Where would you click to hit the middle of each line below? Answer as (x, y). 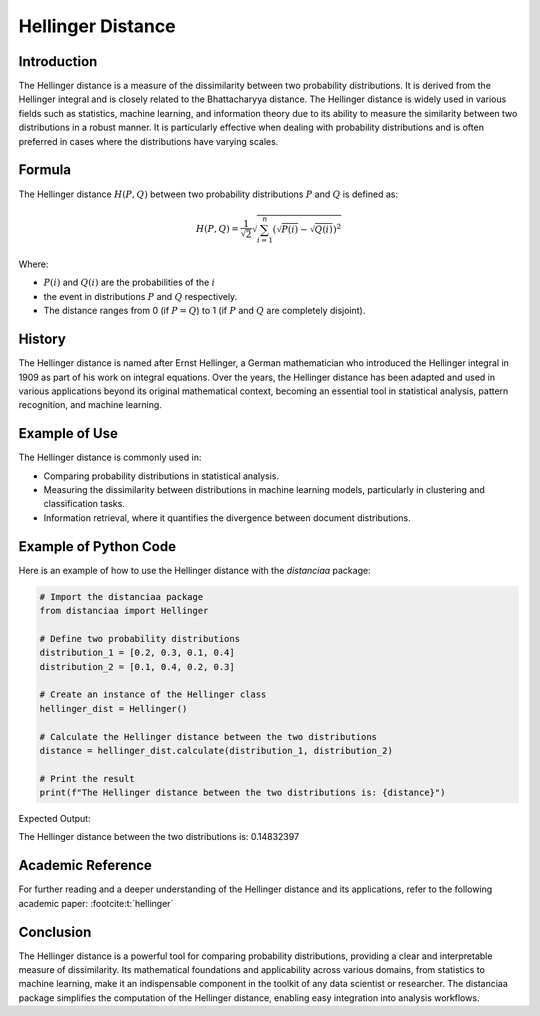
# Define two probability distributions (139, 638)
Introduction (58, 61)
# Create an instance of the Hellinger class (153, 694)
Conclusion (55, 931)
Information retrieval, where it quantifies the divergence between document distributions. (227, 517)
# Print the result (87, 778)
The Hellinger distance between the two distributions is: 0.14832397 (159, 837)
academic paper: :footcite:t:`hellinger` (96, 903)
